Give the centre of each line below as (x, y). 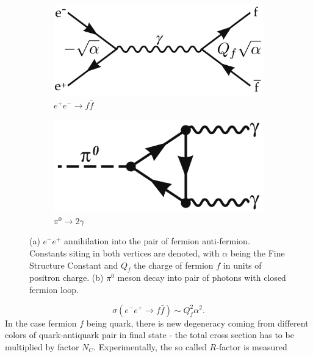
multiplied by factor (42, 346)
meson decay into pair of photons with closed (202, 277)
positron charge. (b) (67, 277)
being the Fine (257, 253)
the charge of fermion (174, 265)
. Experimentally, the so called (150, 346)
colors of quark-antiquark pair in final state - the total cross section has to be (149, 335)
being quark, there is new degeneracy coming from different (197, 323)
